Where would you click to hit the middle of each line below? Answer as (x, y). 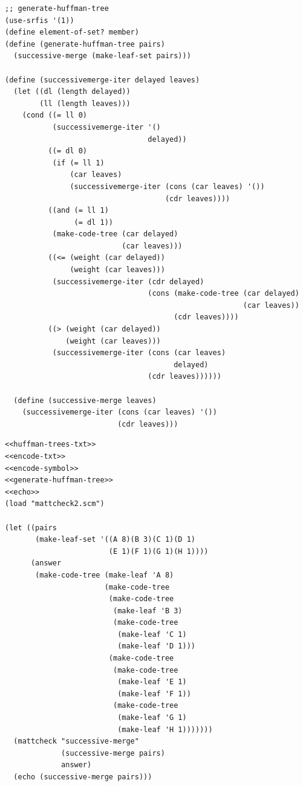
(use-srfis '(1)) (40, 20)
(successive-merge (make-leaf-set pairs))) (102, 56)
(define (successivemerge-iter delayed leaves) (103, 80)
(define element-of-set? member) (72, 32)
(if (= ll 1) (78, 163)
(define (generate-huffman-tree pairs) (85, 44)
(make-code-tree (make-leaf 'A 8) (105, 575)
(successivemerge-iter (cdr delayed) (128, 281)
